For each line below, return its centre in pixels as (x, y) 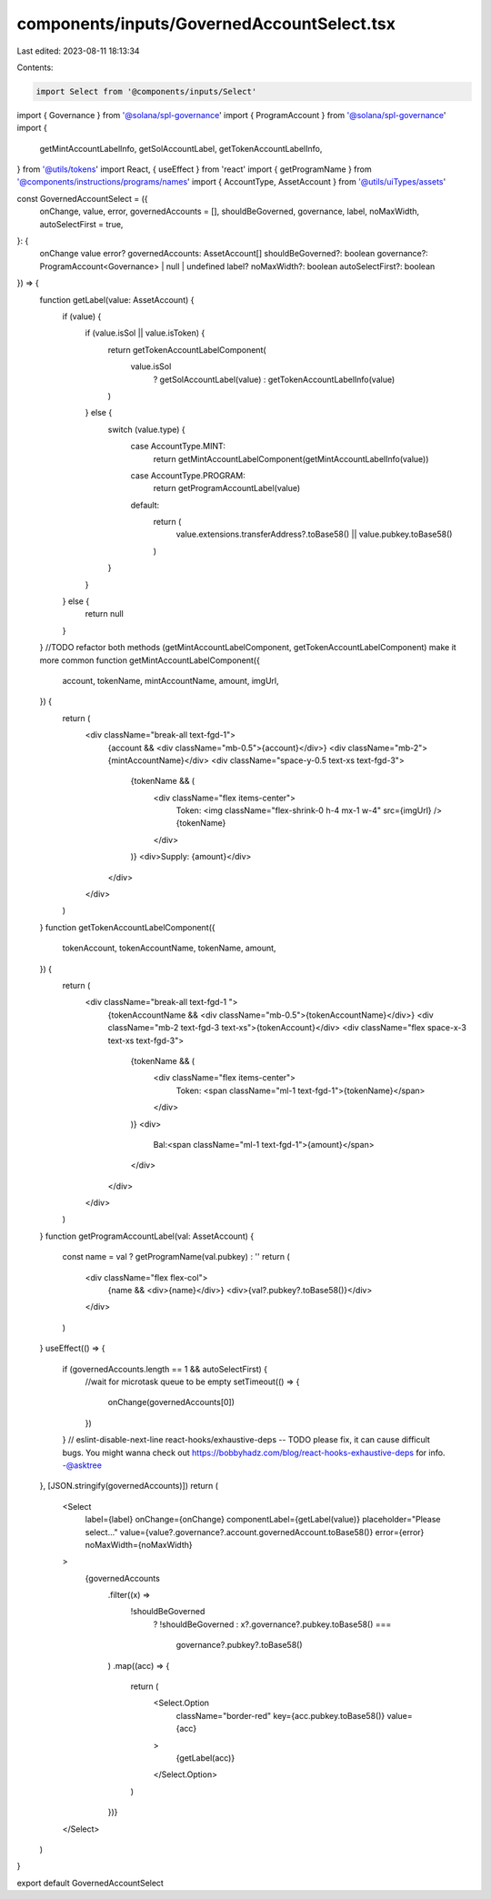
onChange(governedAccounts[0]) (171, 1402)
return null (105, 614)
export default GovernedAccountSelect (90, 1883)
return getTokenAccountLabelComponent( (187, 349)
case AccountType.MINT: (178, 447)
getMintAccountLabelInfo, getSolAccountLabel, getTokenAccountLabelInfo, (181, 148)
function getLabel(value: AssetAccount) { (117, 299)
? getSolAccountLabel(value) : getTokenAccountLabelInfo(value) (274, 379)
